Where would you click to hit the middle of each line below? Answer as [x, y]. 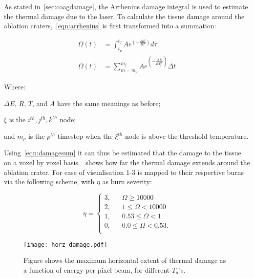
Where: [15, 87]
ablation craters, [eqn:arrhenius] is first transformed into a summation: [110, 26]
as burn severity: [127, 182]
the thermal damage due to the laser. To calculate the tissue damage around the [124, 16]
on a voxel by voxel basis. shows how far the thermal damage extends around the [127, 162]
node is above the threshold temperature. [187, 136]
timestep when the [85, 136]
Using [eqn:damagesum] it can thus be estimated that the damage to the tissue [123, 153]
